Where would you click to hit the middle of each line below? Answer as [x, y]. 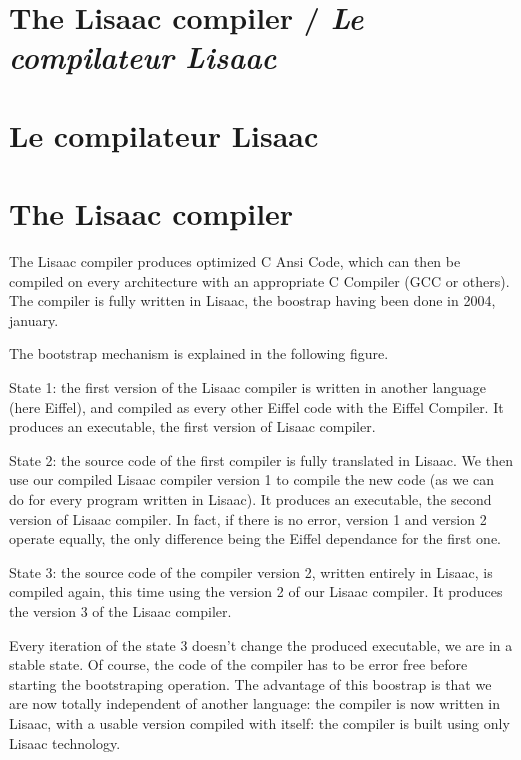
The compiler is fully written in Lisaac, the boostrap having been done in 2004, [252, 300]
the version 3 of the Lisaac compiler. [120, 610]
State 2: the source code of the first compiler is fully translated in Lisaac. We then [261, 459]
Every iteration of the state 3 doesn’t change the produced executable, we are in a [261, 644]
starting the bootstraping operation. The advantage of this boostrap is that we [250, 683]
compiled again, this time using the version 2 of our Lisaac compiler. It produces [256, 591]
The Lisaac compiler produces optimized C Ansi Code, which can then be [235, 261]
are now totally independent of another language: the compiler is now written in [255, 703]
